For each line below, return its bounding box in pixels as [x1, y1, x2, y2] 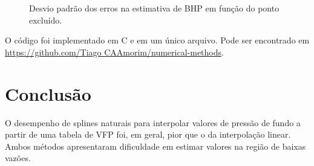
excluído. [29, 13, 62, 26]
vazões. [5, 152, 31, 164]
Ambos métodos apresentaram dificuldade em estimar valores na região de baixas [5, 139, 306, 152]
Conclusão [5, 81, 91, 106]
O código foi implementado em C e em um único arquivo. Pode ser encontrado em [5, 34, 310, 46]
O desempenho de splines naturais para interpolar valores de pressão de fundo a [5, 116, 301, 129]
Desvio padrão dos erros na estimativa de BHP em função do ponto [29, 2, 280, 14]
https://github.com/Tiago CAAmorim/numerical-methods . [5, 45, 224, 58]
